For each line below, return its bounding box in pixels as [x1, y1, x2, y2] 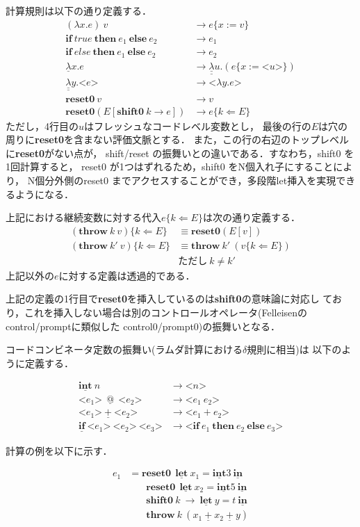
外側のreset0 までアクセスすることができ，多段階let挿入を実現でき [54, 172, 356, 187]
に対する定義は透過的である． [58, 268, 195, 282]
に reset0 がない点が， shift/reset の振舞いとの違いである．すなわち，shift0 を [6, 145, 354, 160]
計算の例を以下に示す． [6, 443, 113, 457]
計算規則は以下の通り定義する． [6, 3, 152, 17]
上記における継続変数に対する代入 [6, 210, 161, 225]
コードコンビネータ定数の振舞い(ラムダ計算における [6, 342, 243, 357]
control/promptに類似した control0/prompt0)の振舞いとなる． [6, 318, 280, 333]
